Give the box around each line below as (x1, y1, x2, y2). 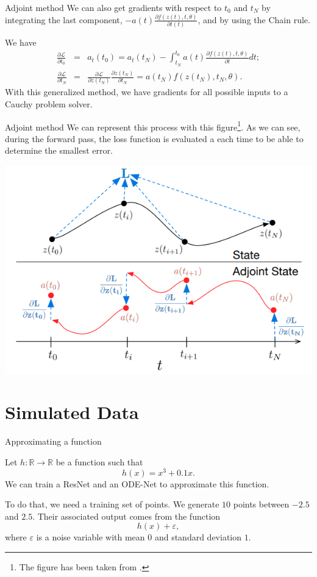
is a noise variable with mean (36, 531, 145, 543)
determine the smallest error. (5, 144, 113, 157)
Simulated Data (5, 400, 139, 425)
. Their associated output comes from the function (32, 509, 221, 522)
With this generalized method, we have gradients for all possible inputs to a (5, 85, 288, 98)
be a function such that (55, 455, 143, 468)
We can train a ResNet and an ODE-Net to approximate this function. (5, 477, 269, 490)
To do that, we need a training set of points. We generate (5, 498, 219, 511)
